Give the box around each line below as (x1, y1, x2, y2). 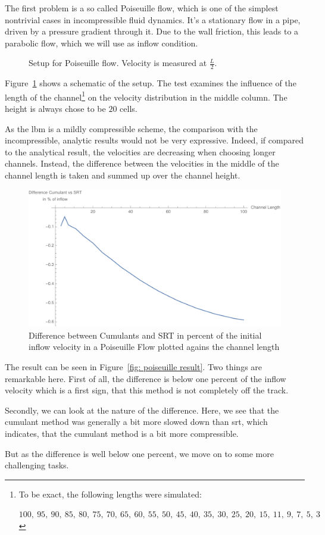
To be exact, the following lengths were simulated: (18, 487, 202, 500)
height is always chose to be (5, 102, 106, 115)
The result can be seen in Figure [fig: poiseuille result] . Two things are (5, 361, 262, 373)
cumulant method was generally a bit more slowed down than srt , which (5, 415, 268, 428)
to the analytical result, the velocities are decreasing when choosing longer (5, 145, 276, 158)
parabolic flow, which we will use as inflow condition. (5, 36, 198, 49)
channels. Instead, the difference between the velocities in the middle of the (5, 157, 279, 170)
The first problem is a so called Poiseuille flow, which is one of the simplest (5, 2, 279, 14)
